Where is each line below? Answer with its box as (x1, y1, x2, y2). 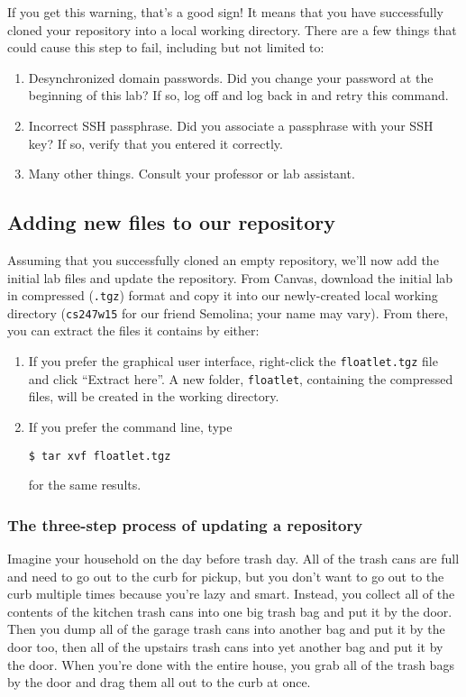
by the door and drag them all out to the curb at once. (7, 673, 311, 692)
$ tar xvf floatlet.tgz (28, 449, 171, 463)
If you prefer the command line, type (28, 417, 233, 436)
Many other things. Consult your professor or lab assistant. (28, 164, 355, 183)
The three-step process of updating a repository (7, 513, 363, 536)
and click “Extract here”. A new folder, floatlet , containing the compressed (28, 369, 453, 388)
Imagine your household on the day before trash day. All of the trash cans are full (7, 549, 460, 568)
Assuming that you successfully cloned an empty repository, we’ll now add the (7, 250, 439, 269)
